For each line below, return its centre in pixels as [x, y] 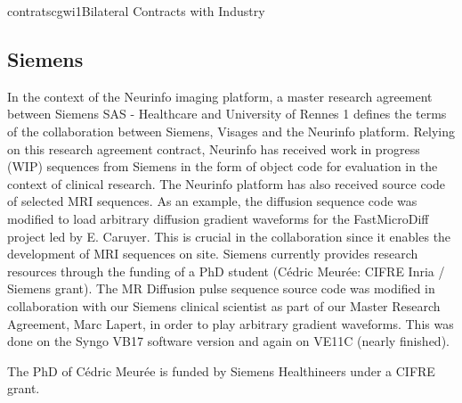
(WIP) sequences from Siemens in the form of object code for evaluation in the [223, 166]
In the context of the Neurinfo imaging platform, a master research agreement [220, 96]
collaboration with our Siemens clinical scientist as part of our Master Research [224, 305]
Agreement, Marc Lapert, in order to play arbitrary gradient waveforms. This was [231, 323]
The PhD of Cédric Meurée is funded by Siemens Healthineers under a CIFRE [221, 370]
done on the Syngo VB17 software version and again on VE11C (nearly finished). [228, 341]
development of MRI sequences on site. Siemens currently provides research [213, 254]
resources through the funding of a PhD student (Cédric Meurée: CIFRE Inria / [226, 271]
